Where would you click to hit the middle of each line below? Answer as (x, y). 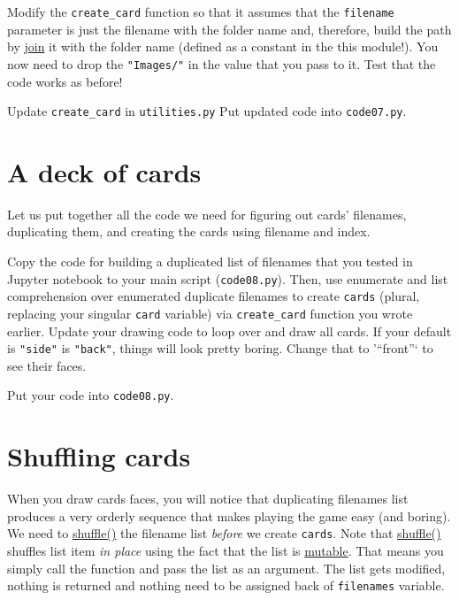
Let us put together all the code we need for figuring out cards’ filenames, (207, 214)
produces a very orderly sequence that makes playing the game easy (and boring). (229, 515)
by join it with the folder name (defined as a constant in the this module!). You (223, 46)
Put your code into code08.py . (91, 395)
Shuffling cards (99, 456)
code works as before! (65, 81)
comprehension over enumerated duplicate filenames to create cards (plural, (214, 296)
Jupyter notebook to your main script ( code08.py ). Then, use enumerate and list (228, 278)
